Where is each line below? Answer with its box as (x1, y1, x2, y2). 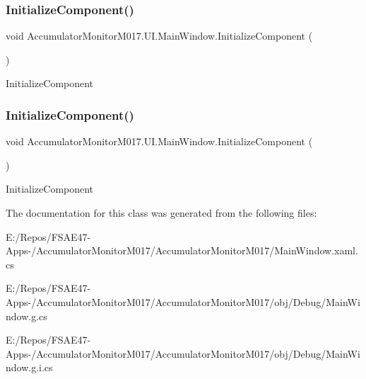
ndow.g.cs (6, 308, 47, 323)
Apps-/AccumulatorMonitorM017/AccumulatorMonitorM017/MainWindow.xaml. (6, 243, 358, 258)
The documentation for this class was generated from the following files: (6, 205, 317, 220)
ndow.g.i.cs (6, 360, 53, 375)
